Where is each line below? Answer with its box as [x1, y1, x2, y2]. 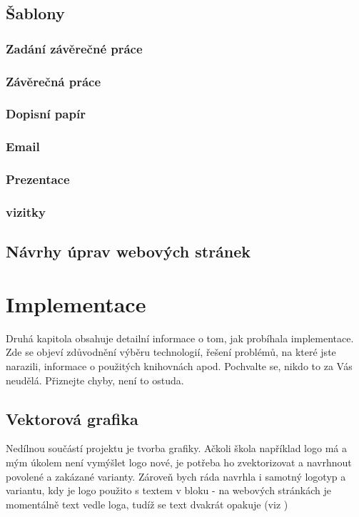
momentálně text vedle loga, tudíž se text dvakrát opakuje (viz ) [6, 496, 288, 511]
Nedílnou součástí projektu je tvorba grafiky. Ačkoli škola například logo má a [6, 441, 347, 456]
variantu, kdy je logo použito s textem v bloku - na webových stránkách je [6, 483, 332, 498]
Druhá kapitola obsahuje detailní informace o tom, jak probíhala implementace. [6, 330, 354, 345]
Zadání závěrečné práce [6, 39, 143, 57]
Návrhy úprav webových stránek [6, 240, 251, 262]
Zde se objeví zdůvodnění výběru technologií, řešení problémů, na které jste [6, 344, 336, 359]
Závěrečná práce [6, 72, 101, 90]
